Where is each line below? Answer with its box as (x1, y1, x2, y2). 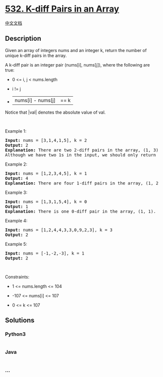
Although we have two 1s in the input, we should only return (5, 152, 156, 157)
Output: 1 (5, 204, 28, 209)
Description (5, 34, 41, 43)
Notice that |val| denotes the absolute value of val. (5, 109, 106, 115)
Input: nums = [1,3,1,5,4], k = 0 (5, 199, 87, 205)
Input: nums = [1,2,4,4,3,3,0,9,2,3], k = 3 (5, 227, 113, 233)
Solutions (5, 316, 35, 325)
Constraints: (5, 274, 30, 280)
